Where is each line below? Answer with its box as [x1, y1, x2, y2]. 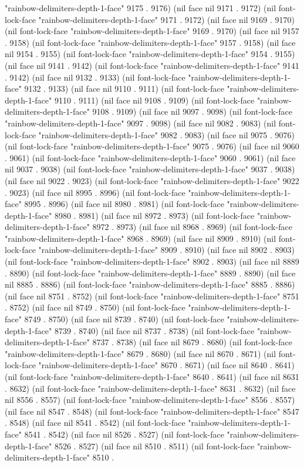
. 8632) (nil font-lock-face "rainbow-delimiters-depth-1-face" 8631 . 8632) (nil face [5, 382, 296, 394]
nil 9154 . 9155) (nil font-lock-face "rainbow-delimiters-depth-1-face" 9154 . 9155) [5, 48, 295, 60]
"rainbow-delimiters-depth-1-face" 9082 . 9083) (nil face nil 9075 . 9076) [38, 128, 295, 141]
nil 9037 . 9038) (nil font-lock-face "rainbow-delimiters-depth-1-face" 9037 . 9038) [5, 163, 295, 175]
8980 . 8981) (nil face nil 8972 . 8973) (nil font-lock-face [54, 209, 255, 221]
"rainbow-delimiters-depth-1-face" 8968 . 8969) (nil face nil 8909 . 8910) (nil [5, 232, 276, 244]
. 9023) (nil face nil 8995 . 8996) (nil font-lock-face [5, 186, 185, 198]
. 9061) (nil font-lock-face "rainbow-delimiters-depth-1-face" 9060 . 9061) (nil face [5, 151, 296, 164]
